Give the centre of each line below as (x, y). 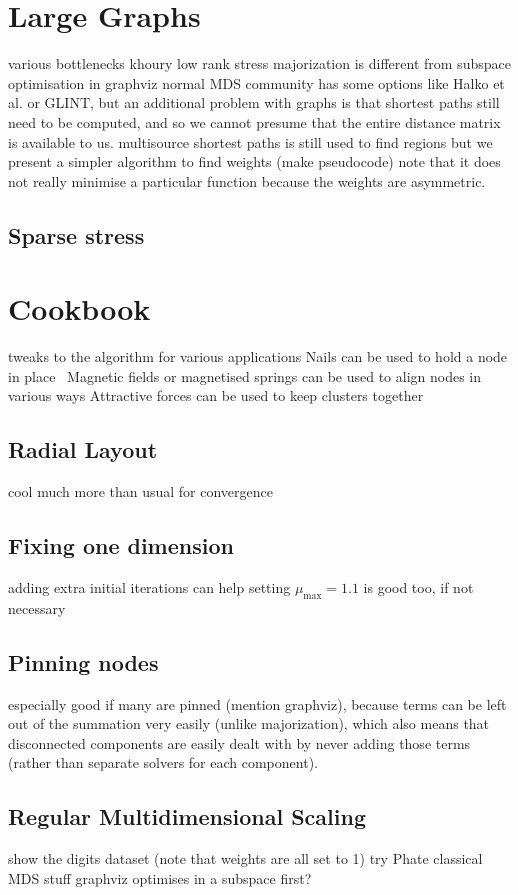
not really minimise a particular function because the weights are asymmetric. (247, 180)
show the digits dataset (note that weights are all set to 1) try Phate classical (245, 858)
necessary (37, 607)
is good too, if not (418, 586)
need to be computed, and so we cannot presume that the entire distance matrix (254, 121)
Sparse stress (76, 234)
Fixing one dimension (121, 545)
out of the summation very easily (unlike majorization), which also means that (249, 723)
